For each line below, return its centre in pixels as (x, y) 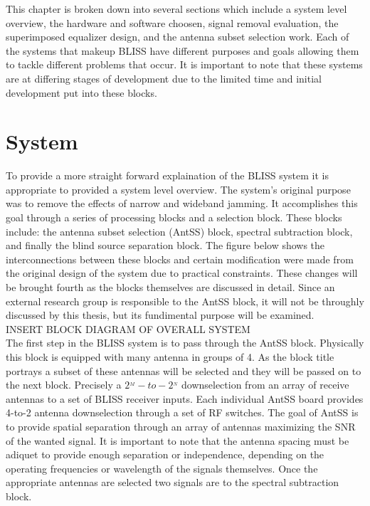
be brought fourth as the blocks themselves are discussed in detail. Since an (170, 287)
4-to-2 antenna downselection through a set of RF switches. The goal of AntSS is (182, 412)
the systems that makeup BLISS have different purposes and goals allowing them (183, 50)
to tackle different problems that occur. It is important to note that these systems (184, 64)
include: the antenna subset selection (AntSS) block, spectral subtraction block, (179, 231)
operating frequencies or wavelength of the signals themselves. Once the (162, 468)
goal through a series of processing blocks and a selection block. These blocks (174, 217)
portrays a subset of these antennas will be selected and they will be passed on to (184, 370)
